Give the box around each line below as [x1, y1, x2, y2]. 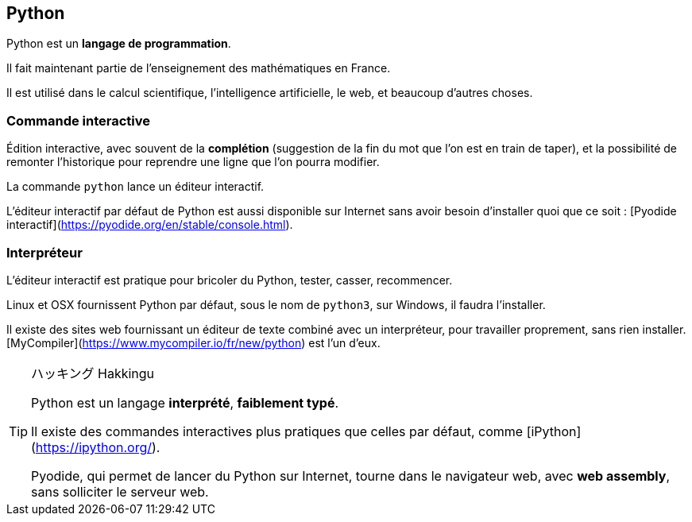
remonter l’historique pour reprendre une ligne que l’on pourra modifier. [6, 155, 380, 169]
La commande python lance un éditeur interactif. [6, 180, 265, 194]
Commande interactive [6, 112, 151, 129]
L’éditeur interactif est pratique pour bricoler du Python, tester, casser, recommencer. [6, 273, 453, 287]
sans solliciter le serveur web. [31, 483, 209, 500]
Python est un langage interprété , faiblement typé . [31, 394, 339, 411]
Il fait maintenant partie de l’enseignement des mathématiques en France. [6, 61, 391, 75]
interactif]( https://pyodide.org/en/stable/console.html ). [6, 218, 293, 232]
